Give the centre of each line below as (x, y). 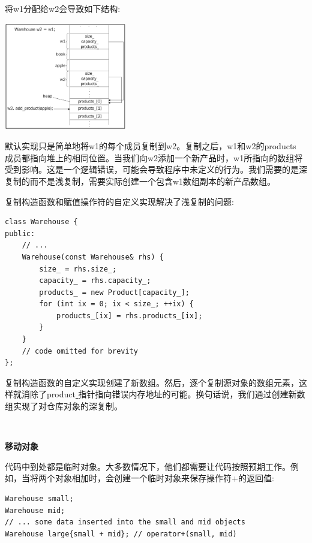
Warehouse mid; (35, 510)
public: (20, 233)
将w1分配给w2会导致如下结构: (63, 8)
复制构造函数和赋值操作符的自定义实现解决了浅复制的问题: (119, 201)
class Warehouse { (41, 222)
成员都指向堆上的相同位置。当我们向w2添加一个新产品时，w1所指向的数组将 (154, 157)
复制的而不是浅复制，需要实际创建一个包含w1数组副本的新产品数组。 (140, 181)
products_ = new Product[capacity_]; (114, 292)
